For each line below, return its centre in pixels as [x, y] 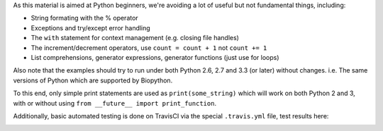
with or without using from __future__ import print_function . [115, 103]
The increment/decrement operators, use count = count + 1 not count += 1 [149, 48]
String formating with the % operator [84, 18]
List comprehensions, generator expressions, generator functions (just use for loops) [155, 57]
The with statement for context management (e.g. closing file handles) [135, 38]
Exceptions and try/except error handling [90, 27]
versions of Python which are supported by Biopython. [93, 80]
